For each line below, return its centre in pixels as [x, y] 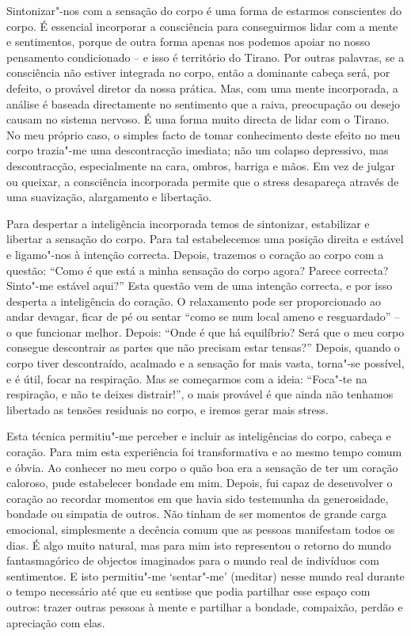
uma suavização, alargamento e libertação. [109, 197]
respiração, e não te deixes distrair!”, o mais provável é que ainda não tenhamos [200, 394]
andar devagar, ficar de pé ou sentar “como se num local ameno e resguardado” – [204, 316]
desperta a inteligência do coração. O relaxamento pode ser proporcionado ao [194, 301]
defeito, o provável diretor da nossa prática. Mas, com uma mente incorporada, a [202, 88]
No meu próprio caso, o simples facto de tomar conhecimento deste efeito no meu [204, 134]
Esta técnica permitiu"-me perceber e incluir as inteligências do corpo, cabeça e [199, 436]
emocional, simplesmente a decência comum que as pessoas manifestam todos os [201, 529]
